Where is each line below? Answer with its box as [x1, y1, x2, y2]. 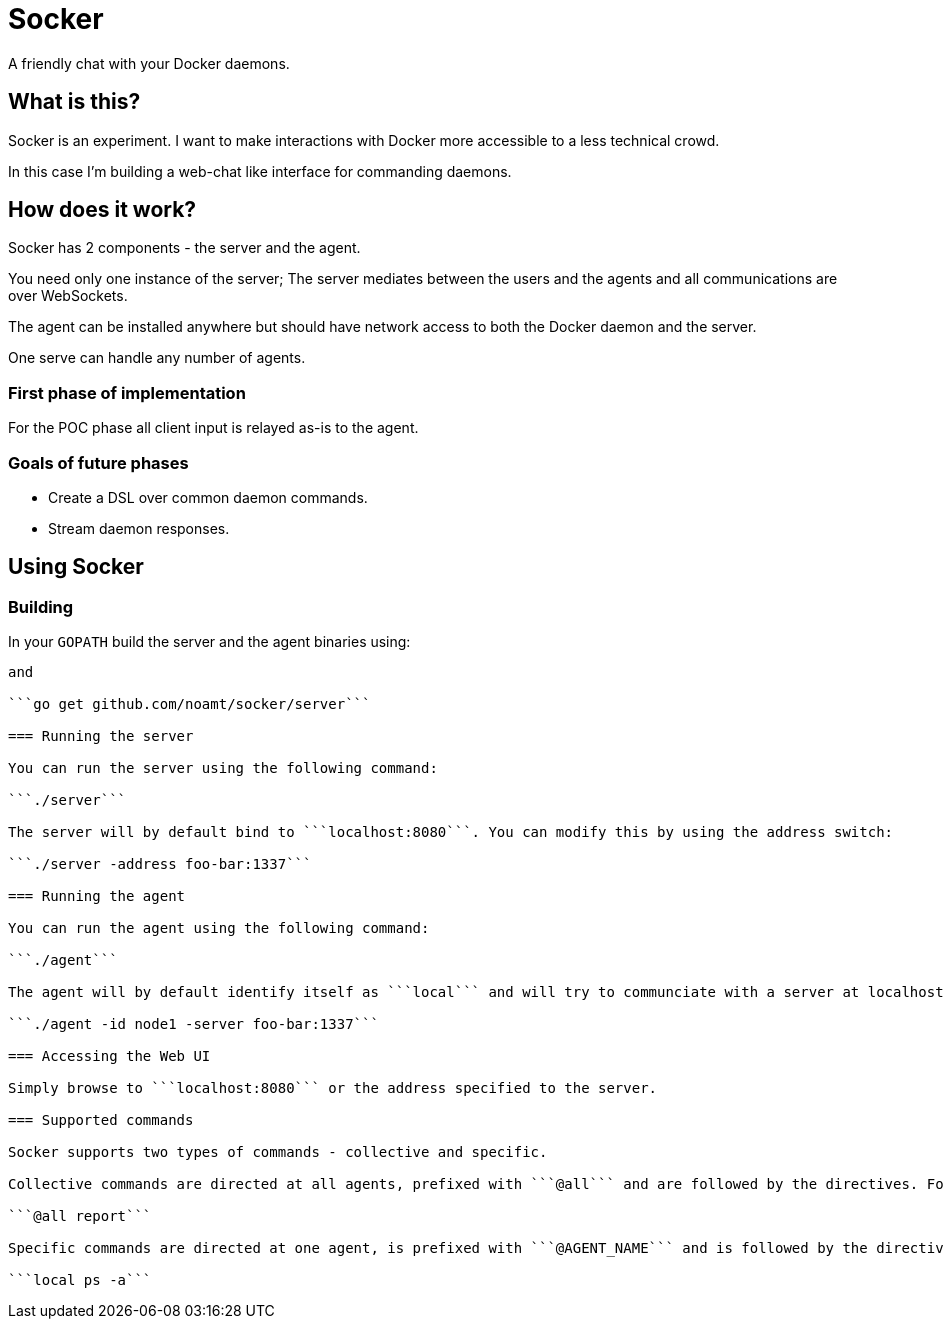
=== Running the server [8, 728, 194, 745]
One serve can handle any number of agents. [8, 349, 306, 367]
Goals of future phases [8, 452, 189, 473]
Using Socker [8, 554, 144, 580]
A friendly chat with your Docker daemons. [8, 54, 290, 72]
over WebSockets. [8, 287, 128, 305]
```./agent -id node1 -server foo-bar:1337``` [8, 1016, 379, 1033]
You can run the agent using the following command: [8, 920, 430, 937]
